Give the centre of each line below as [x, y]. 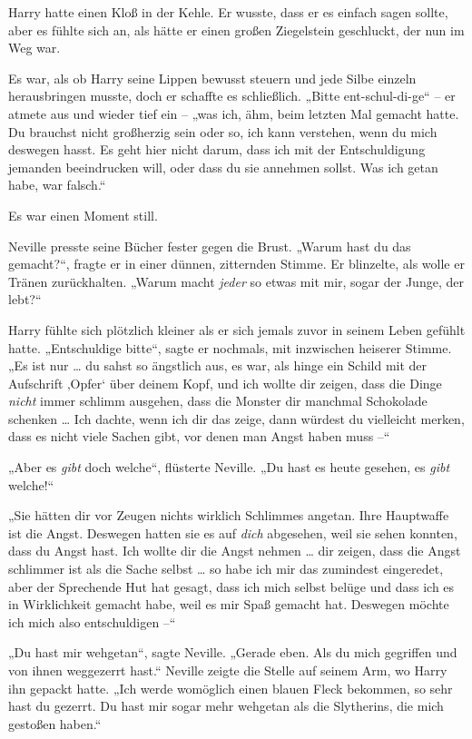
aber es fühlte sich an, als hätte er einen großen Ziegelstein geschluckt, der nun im [236, 30]
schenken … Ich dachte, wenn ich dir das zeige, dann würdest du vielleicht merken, [236, 418]
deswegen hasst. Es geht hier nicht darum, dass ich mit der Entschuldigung [217, 149]
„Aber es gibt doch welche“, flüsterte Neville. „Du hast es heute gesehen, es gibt [229, 467]
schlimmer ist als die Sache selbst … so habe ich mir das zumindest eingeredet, [226, 569]
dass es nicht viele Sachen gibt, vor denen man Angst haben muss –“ [199, 436]
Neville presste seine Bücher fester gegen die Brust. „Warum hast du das [210, 246]
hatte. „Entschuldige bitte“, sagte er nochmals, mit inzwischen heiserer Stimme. [230, 347]
